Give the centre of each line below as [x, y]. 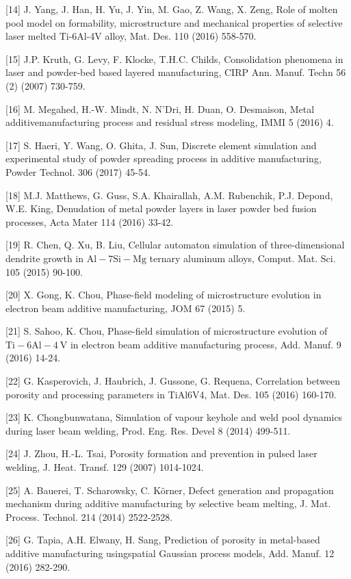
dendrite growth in [45, 258]
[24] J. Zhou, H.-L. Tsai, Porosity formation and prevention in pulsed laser [161, 453]
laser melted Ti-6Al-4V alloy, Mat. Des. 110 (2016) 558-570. [131, 36]
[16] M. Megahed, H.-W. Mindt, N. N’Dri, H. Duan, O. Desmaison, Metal [160, 108]
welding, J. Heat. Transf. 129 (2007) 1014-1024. [105, 467]
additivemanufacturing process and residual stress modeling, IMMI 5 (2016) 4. [170, 122]
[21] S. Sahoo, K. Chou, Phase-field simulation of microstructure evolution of [167, 331]
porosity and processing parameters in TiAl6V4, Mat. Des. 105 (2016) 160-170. [171, 394]
